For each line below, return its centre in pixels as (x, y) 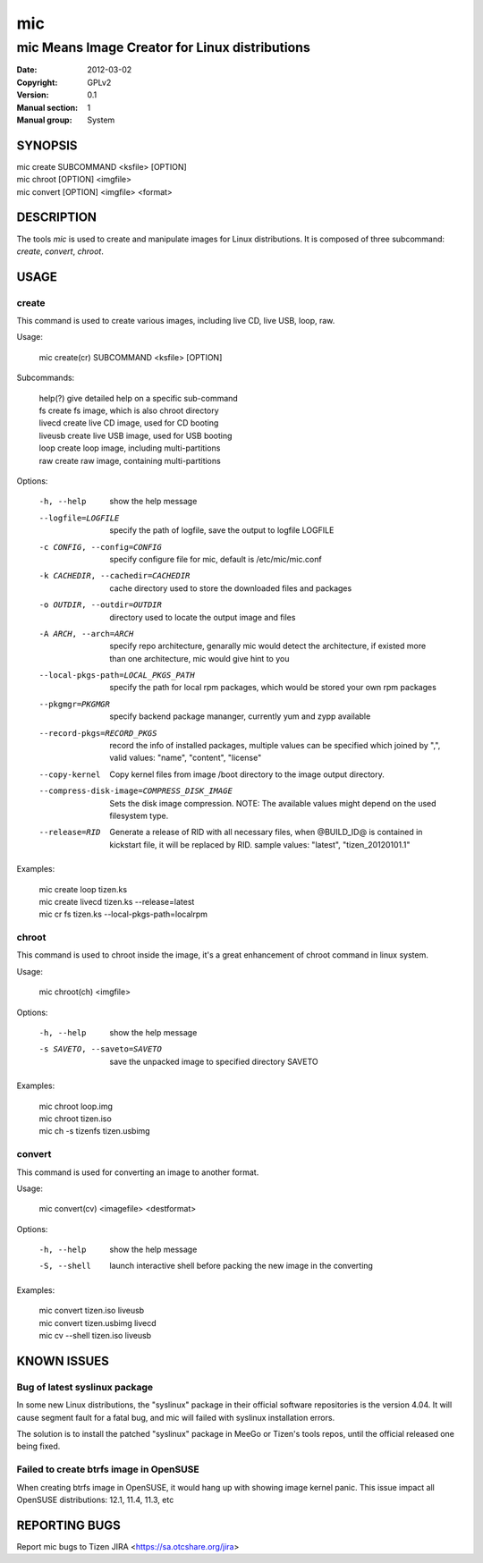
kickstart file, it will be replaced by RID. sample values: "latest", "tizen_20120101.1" (260, 844)
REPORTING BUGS (68, 1525)
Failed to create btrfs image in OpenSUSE (108, 1469)
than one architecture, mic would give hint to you (199, 658)
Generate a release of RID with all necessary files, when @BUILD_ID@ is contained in (266, 832)
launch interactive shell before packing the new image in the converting (241, 1266)
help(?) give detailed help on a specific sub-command (139, 398)
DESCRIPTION (57, 218)
